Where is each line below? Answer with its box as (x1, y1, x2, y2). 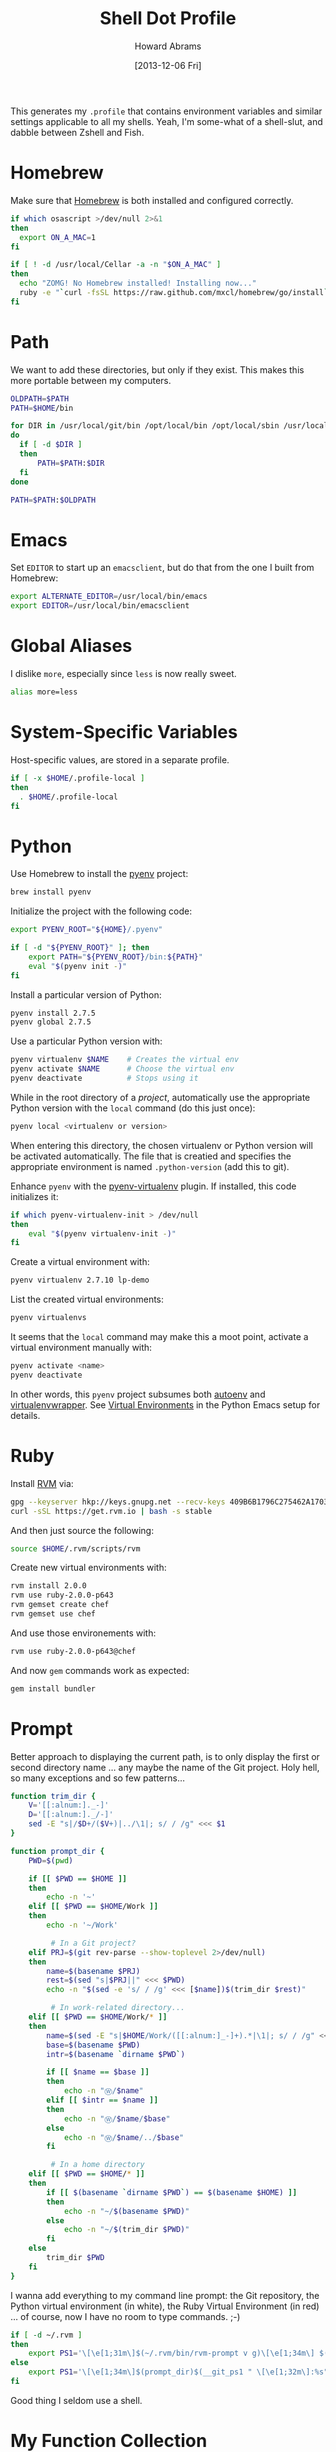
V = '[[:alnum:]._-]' (28, 1800, 110, 1811)
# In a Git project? (50, 1938, 137, 1948)
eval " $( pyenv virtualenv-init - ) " (28, 1228, 177, 1239)
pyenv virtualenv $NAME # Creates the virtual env (10, 1055, 240, 1065)
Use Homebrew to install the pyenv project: (10, 868, 189, 880)
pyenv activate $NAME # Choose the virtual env (10, 1064, 235, 1074)
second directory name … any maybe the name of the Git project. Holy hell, (10, 1761, 320, 1773)
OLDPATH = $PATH (10, 393, 70, 404)
